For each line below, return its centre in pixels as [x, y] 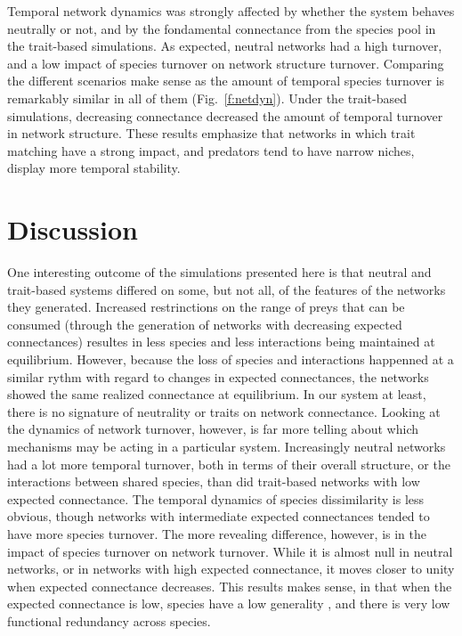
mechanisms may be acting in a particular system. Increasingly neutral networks [227, 446]
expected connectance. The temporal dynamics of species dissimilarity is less [216, 498]
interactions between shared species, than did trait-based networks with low [214, 481]
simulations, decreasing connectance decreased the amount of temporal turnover [225, 115]
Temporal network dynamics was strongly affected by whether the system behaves [231, 11]
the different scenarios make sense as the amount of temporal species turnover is [226, 81]
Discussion [73, 229]
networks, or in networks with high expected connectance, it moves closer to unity [231, 569]
